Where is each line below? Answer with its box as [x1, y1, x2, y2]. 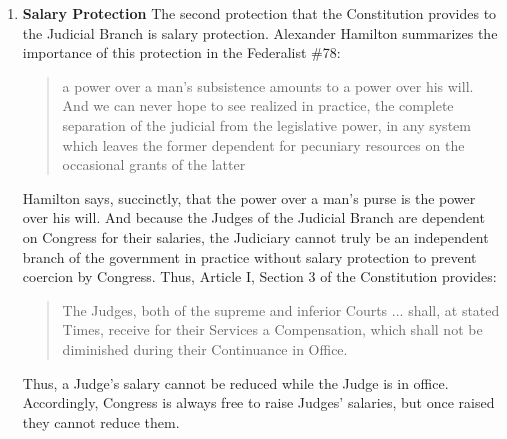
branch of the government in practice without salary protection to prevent [22, 246, 477, 267]
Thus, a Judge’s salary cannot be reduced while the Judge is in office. [22, 372, 449, 393]
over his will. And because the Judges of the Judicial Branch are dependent [22, 207, 485, 228]
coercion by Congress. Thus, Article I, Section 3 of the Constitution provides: [22, 266, 497, 287]
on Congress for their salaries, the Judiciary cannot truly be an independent [22, 226, 489, 247]
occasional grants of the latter [62, 154, 246, 175]
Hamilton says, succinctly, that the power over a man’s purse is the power [22, 187, 476, 208]
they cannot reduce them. [22, 411, 180, 432]
